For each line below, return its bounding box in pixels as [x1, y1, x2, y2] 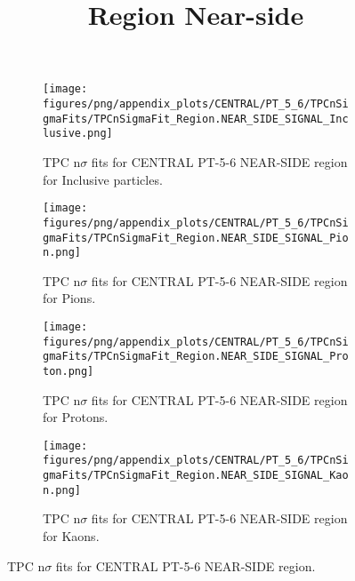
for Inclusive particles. [43, 170, 163, 188]
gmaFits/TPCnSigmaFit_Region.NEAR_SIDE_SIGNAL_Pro [43, 350, 349, 363]
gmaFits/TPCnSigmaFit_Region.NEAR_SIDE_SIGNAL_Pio [43, 231, 349, 244]
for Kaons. [43, 527, 100, 545]
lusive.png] [43, 127, 113, 140]
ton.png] [43, 364, 94, 378]
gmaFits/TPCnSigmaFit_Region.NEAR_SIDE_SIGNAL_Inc [43, 112, 349, 125]
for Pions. [43, 289, 96, 307]
